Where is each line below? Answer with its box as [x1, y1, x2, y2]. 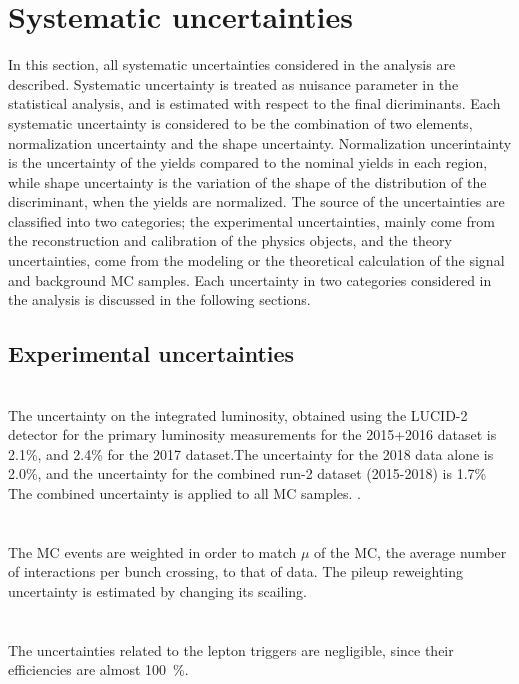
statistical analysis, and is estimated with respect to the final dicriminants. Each [8, 93, 501, 114]
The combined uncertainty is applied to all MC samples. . [8, 483, 361, 504]
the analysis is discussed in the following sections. [8, 289, 311, 310]
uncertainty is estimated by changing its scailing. [8, 580, 308, 601]
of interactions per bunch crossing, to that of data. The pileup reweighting [8, 561, 464, 582]
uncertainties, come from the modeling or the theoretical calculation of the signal [8, 250, 505, 271]
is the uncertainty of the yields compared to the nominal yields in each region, [8, 152, 488, 173]
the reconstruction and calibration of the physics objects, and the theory [8, 230, 452, 251]
